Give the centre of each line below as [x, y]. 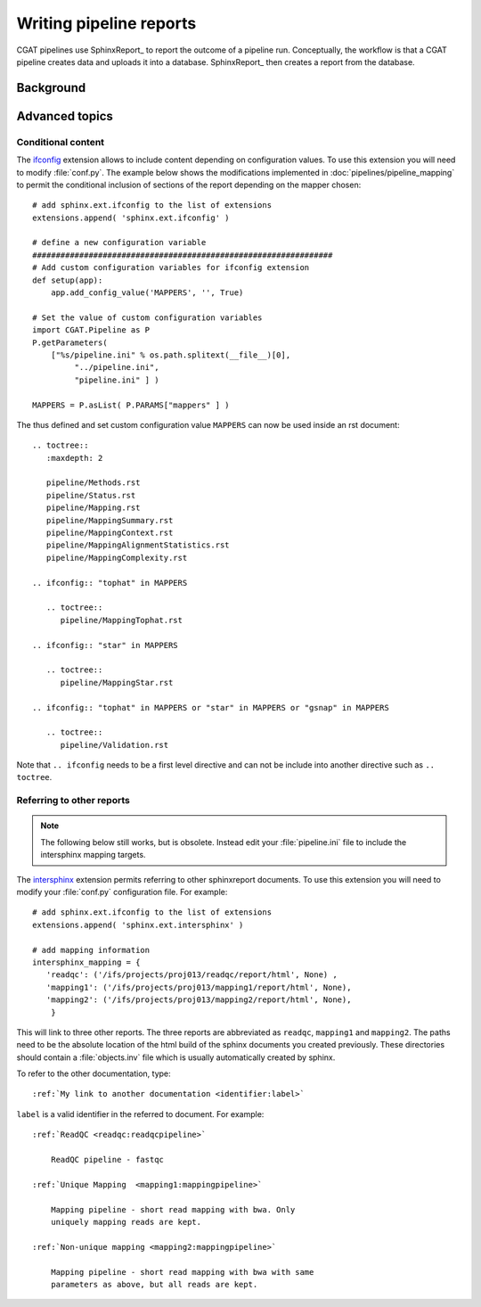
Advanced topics [65, 116]
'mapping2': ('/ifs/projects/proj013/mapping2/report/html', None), [199, 1000]
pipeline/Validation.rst [114, 745]
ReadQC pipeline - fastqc [107, 1160]
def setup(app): [68, 280]
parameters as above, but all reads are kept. [154, 1284]
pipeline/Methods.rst [93, 483]
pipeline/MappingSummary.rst [110, 520]
